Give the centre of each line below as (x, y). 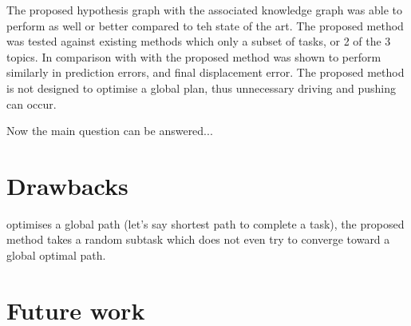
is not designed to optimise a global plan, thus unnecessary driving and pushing (201, 87)
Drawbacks (67, 185)
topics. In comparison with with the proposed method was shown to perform (194, 56)
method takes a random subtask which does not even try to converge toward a (198, 239)
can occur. (32, 103)
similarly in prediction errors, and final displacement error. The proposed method (205, 72)
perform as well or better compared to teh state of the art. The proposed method (205, 25)
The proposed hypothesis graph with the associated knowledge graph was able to (205, 10)
